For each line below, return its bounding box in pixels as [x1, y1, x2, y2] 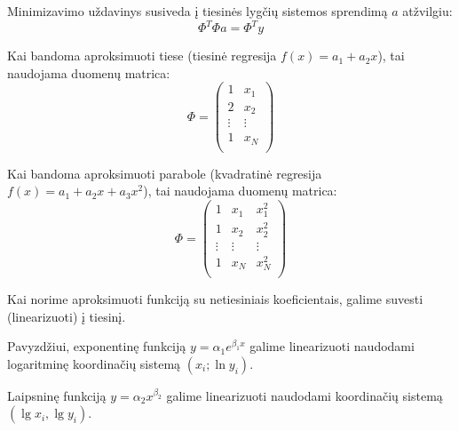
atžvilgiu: [402, 2, 453, 20]
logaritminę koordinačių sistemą [7, 354, 181, 372]
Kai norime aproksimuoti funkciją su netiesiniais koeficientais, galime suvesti [7, 290, 423, 307]
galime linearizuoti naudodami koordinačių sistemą [166, 386, 443, 404]
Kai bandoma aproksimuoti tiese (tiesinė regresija [7, 46, 277, 65]
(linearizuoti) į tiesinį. [7, 307, 126, 325]
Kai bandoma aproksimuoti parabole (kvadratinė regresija [7, 164, 322, 182]
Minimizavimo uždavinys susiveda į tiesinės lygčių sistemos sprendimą [7, 2, 388, 20]
